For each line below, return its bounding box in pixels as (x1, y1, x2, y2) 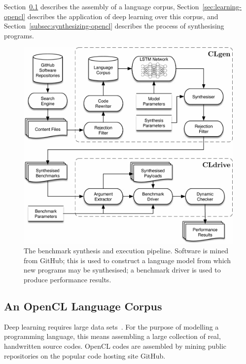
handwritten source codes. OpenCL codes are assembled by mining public (4, 340, 227, 351)
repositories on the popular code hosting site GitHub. (4, 350, 166, 361)
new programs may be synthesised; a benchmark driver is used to (24, 265, 221, 275)
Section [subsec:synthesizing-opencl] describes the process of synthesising (4, 21, 224, 31)
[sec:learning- (202, 1, 242, 11)
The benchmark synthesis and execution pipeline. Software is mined (24, 245, 228, 256)
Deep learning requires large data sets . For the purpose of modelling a (4, 321, 219, 332)
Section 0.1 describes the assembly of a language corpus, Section (4, 1, 199, 11)
